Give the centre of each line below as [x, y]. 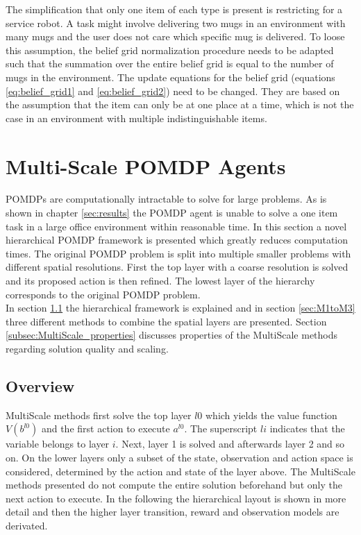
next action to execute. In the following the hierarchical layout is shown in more [176, 498]
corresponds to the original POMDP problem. [103, 294]
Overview [40, 385]
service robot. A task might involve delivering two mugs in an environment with [176, 23]
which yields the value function [271, 415]
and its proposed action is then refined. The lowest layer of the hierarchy [160, 281]
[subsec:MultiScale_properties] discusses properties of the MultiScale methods [172, 335]
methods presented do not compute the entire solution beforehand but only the [174, 485]
